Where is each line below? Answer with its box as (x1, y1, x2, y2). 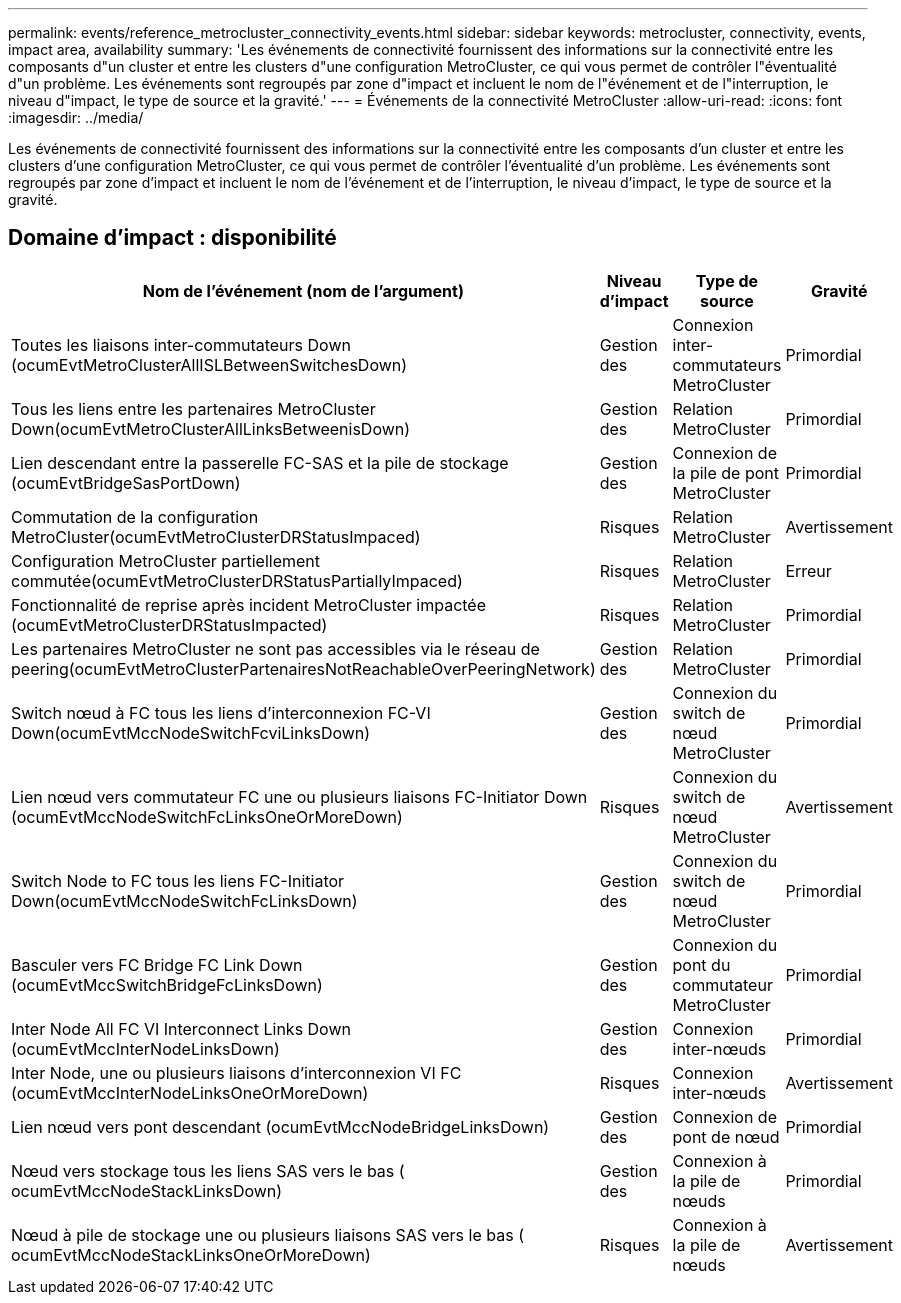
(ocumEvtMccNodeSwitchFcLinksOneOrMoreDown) (11, 806, 403, 827)
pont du (672, 954, 731, 975)
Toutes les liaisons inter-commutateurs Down (11, 334, 351, 355)
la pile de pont (672, 462, 779, 483)
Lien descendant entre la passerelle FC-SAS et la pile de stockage (11, 452, 509, 473)
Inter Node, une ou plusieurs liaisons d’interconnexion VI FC (11, 1062, 462, 1083)
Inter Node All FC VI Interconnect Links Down (11, 1018, 351, 1039)
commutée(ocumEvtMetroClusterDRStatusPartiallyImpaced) (11, 570, 463, 591)
